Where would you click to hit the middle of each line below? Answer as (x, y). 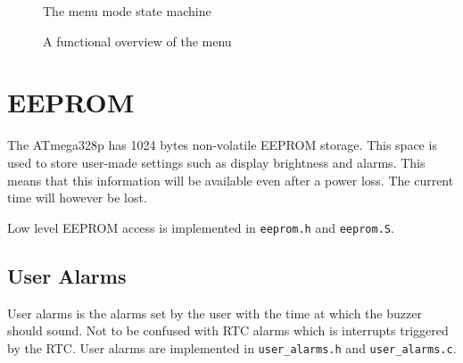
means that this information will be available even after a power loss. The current (231, 180)
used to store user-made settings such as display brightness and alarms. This (216, 162)
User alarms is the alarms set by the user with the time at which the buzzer (215, 313)
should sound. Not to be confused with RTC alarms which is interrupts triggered (228, 330)
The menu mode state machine (127, 11)
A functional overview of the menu (137, 41)
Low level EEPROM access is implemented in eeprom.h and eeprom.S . (201, 227)
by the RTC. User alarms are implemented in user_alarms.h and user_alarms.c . (232, 347)
